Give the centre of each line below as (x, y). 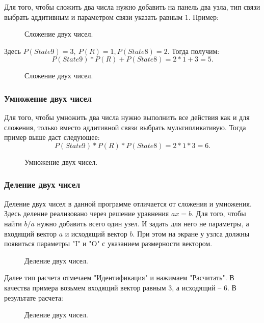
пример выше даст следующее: (52, 137)
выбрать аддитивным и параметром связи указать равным (94, 17)
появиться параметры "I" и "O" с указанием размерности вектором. (108, 243)
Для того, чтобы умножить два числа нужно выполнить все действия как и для (127, 117)
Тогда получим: (196, 51)
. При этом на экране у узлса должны (191, 233)
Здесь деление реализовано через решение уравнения (87, 213)
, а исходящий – (197, 287)
